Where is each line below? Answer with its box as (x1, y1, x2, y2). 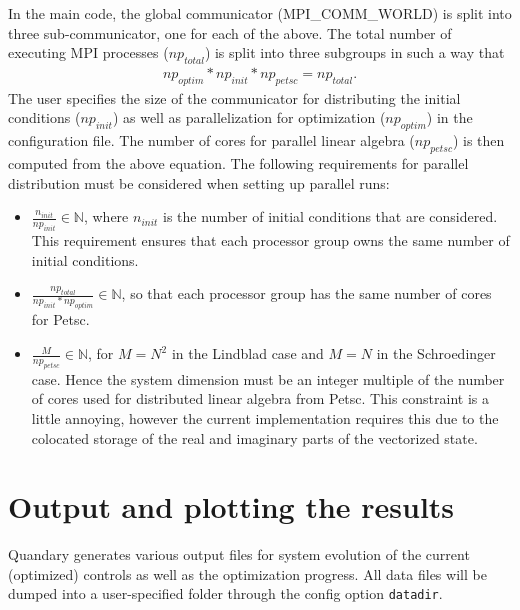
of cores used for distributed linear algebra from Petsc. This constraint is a (31, 388, 489, 409)
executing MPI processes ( (8, 42, 169, 63)
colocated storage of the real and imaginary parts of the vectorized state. (31, 427, 478, 448)
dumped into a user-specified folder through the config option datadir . (8, 583, 443, 604)
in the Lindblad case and (171, 343, 324, 364)
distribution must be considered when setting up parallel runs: (8, 172, 390, 193)
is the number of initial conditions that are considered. (163, 206, 498, 227)
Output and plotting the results (8, 486, 455, 527)
